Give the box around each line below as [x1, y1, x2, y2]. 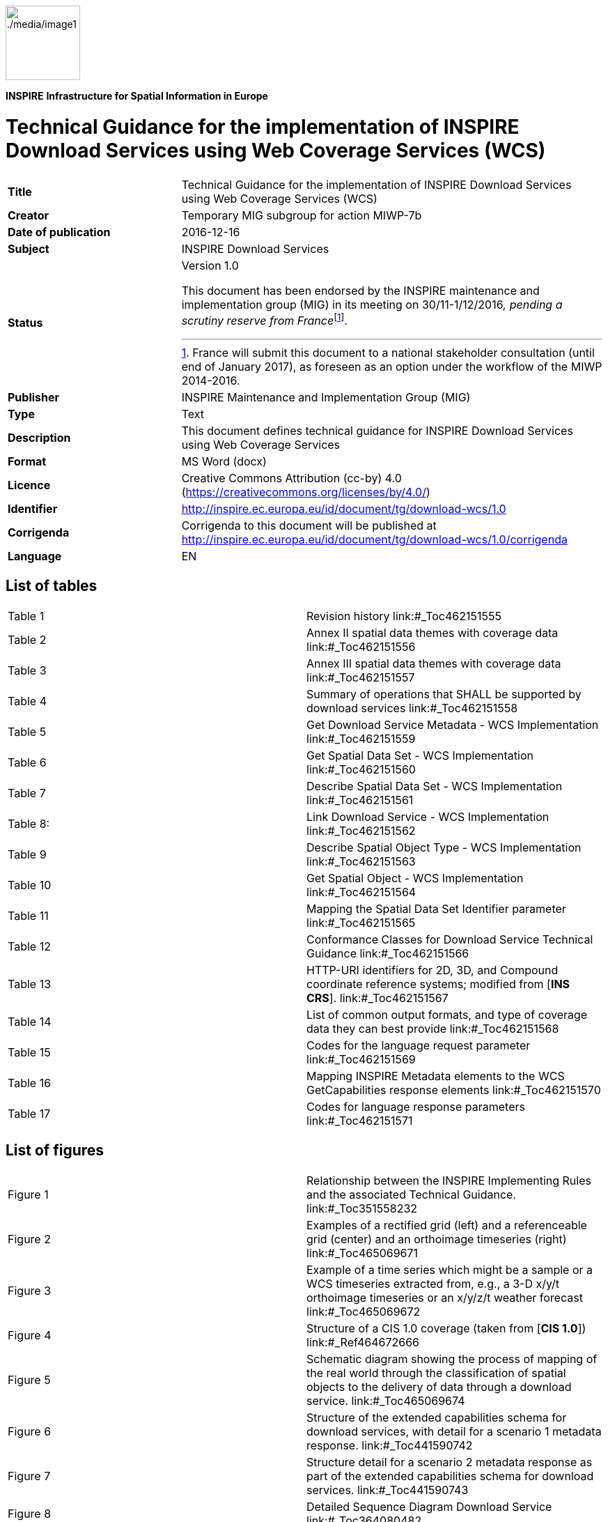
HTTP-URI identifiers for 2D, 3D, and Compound [306, 962, 559, 977]
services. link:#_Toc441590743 [306, 1482, 469, 1497]
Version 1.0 [181, 258, 239, 272]
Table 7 [8, 785, 46, 800]
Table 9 [8, 847, 47, 861]
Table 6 [8, 755, 47, 769]
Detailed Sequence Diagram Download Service [306, 1499, 552, 1514]
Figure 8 [8, 1506, 52, 1521]
